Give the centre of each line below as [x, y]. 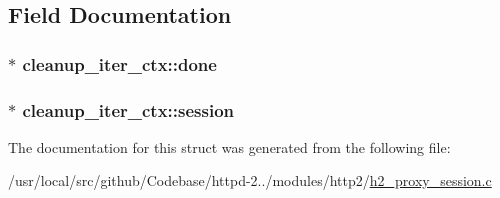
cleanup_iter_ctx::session [128, 109]
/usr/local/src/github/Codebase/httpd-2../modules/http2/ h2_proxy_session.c [250, 180]
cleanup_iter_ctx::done [119, 63]
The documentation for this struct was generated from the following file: [229, 146]
